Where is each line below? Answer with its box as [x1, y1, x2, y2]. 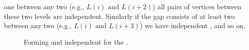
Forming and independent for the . [24, 36, 128, 47]
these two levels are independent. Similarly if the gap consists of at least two [4, 11, 235, 21]
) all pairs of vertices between [152, 1, 242, 11]
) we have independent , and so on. [140, 20, 246, 31]
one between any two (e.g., [4, 1, 84, 11]
